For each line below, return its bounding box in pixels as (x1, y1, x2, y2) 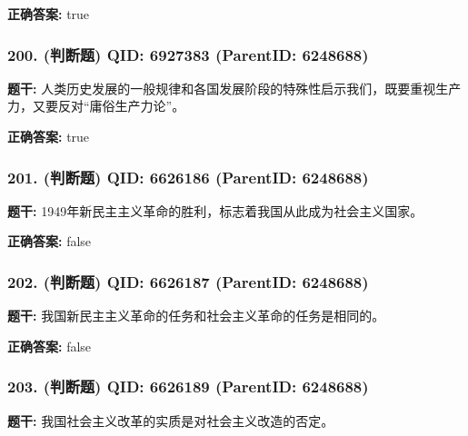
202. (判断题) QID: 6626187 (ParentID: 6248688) (7, 270, 369, 292)
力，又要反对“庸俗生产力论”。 (7, 96, 185, 115)
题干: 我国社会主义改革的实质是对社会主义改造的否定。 (7, 411, 334, 430)
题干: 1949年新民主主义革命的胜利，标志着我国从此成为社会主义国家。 (7, 201, 423, 220)
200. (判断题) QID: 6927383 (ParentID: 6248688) (7, 43, 369, 65)
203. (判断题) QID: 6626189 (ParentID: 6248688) (7, 375, 369, 398)
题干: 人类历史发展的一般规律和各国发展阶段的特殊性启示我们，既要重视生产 (7, 78, 462, 97)
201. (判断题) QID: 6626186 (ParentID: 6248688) (7, 165, 369, 188)
